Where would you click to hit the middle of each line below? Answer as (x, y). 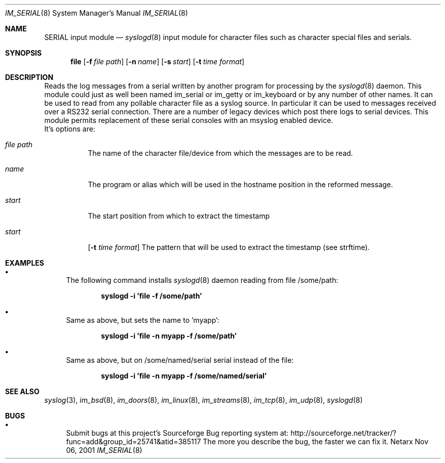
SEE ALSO (22, 391)
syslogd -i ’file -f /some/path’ (152, 296)
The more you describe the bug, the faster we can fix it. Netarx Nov (316, 441)
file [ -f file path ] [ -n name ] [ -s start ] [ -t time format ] (158, 61)
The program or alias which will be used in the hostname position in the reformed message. (240, 184)
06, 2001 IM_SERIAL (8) (104, 450)
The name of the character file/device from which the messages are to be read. (220, 153)
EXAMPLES (25, 263)
